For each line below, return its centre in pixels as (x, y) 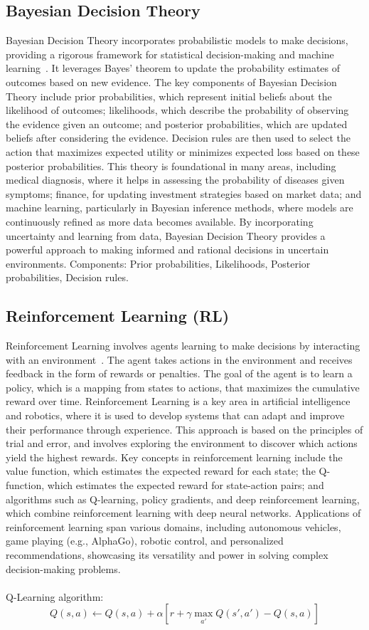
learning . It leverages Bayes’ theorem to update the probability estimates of (173, 68)
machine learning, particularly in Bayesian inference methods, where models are (180, 208)
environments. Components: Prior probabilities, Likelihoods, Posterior (158, 263)
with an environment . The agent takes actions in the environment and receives (179, 359)
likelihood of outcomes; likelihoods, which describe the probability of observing (177, 110)
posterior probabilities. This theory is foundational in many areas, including (171, 166)
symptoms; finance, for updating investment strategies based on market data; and (184, 193)
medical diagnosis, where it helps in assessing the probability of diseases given (175, 180)
